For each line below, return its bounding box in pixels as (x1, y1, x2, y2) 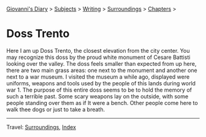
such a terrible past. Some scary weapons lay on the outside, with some (6, 92, 189, 100)
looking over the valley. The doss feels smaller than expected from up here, (6, 60, 197, 67)
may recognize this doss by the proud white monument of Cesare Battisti (6, 53, 191, 61)
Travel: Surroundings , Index (6, 123, 77, 131)
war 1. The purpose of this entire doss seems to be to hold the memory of (6, 86, 192, 93)
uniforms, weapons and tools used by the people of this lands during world (6, 79, 196, 87)
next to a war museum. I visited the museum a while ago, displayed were (6, 73, 190, 80)
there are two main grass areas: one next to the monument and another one (6, 66, 197, 74)
